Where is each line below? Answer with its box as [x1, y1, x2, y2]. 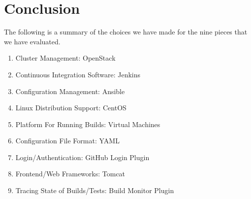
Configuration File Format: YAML [15, 135, 120, 146]
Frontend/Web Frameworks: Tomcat [15, 168, 125, 179]
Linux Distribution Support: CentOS [15, 102, 126, 113]
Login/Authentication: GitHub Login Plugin [15, 152, 150, 162]
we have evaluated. [4, 36, 61, 46]
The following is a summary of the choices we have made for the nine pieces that [4, 27, 248, 37]
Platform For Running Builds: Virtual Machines [15, 119, 160, 129]
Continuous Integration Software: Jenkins [15, 69, 141, 79]
